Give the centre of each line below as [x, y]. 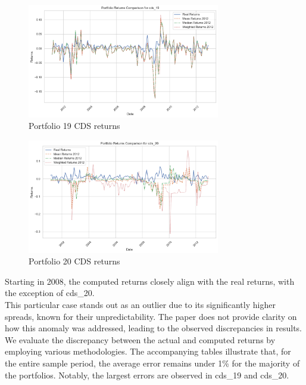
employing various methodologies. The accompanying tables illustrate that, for [148, 351]
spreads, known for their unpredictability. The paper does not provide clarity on [151, 316]
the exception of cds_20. [50, 293]
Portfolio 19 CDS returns [74, 126]
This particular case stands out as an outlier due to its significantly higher [140, 304]
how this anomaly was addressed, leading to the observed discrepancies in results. [153, 328]
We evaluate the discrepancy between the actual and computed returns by [140, 339]
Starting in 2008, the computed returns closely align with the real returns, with [150, 281]
